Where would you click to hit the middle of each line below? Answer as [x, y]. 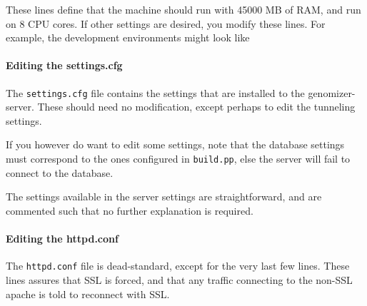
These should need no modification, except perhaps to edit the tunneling [196, 107]
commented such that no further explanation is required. [130, 210]
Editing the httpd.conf [62, 239]
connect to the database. [60, 172]
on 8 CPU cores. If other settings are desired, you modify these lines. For [166, 23]
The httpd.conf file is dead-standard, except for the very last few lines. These [178, 266]
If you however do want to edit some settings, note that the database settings [175, 144]
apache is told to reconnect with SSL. [88, 294]
